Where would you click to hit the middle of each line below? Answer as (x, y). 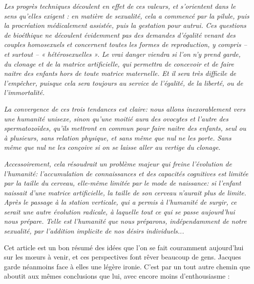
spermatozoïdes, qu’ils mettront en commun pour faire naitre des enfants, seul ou (125, 128)
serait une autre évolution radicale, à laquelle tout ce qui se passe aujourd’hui (119, 211)
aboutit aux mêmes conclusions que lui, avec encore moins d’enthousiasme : (117, 276)
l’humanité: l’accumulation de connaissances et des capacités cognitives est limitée (126, 173)
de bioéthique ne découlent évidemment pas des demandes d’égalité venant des (120, 35)
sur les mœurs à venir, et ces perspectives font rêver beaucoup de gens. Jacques (123, 257)
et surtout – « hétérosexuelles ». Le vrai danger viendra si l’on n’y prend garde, (122, 54)
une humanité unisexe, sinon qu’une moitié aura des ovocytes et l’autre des (116, 118)
